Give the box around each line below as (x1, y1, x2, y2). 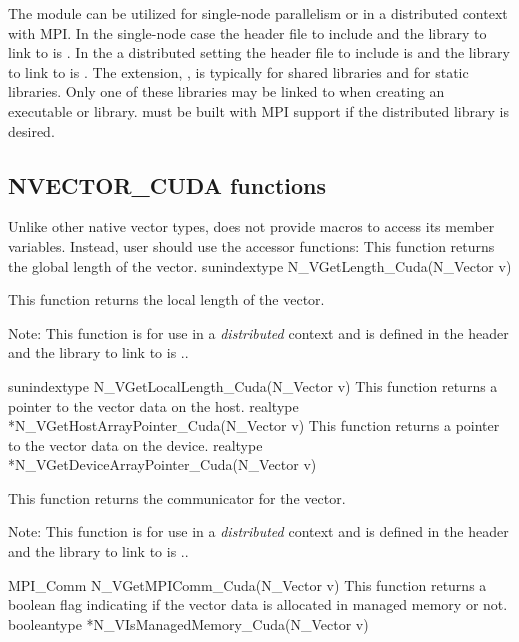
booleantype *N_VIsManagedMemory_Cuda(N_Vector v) (8, 613, 369, 634)
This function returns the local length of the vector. (8, 289, 325, 310)
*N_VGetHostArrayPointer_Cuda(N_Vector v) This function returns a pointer (8, 415, 500, 436)
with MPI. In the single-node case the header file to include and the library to (8, 22, 487, 43)
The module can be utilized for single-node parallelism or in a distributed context (8, 3, 508, 23)
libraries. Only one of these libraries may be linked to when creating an (8, 81, 445, 102)
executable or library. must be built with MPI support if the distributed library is (8, 100, 509, 121)
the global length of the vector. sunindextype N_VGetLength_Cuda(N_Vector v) (8, 255, 512, 276)
